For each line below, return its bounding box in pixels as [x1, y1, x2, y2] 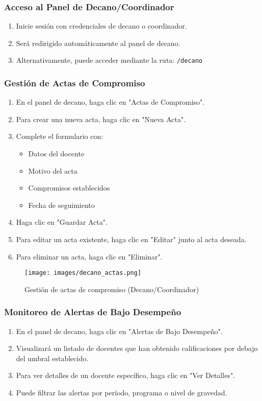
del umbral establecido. [16, 352, 89, 363]
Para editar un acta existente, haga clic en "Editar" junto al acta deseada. [16, 234, 247, 245]
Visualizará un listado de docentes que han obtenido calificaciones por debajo [16, 343, 258, 353]
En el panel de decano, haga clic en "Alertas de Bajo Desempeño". [16, 325, 223, 336]
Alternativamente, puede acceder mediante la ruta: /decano [16, 55, 203, 65]
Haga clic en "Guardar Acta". [16, 217, 108, 227]
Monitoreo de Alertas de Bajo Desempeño [4, 305, 181, 318]
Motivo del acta [28, 165, 77, 176]
